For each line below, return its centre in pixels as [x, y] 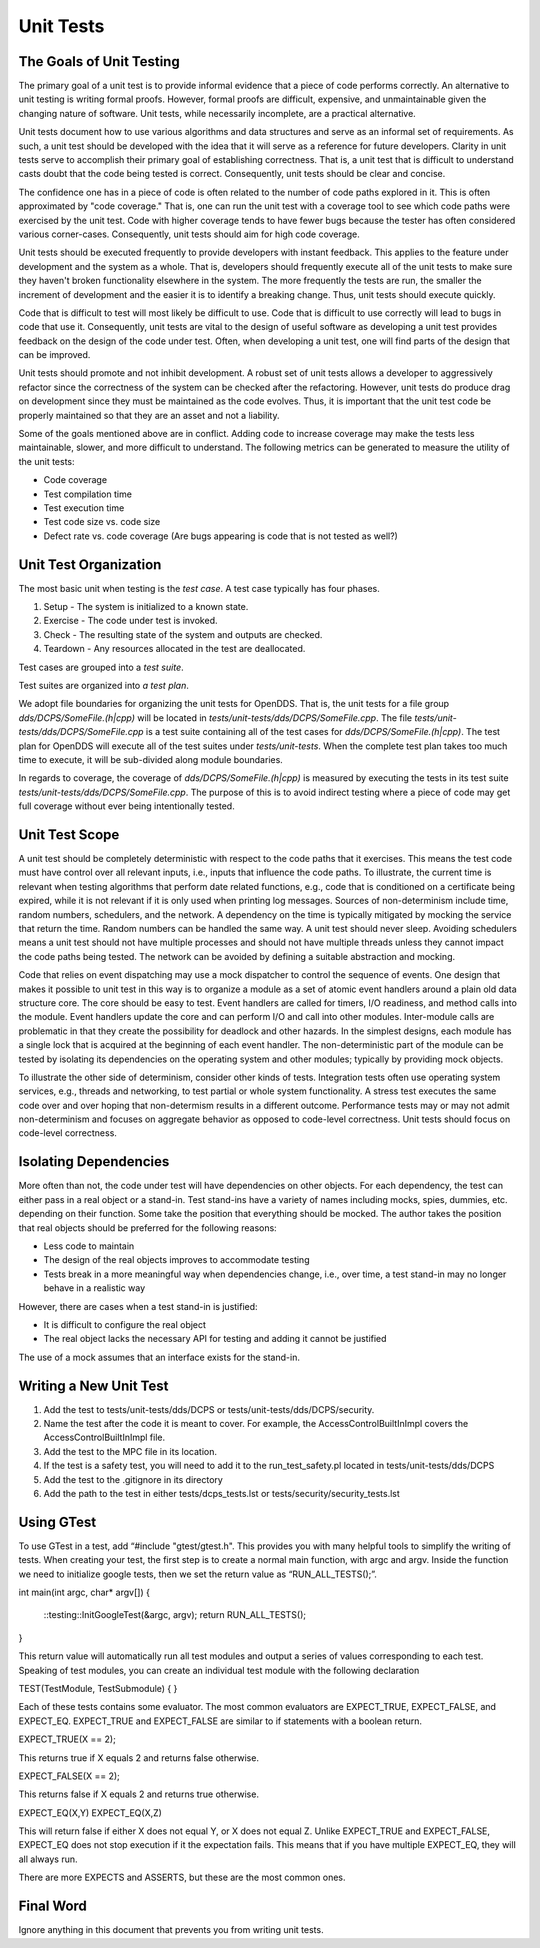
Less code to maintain [89, 1246]
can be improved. [54, 355]
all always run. [48, 1859]
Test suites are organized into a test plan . [104, 686]
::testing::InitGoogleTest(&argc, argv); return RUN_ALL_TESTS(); [175, 1615]
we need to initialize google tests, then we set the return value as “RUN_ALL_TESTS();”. [197, 1574]
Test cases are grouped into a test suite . [101, 667]
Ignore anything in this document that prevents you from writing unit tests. [171, 1930]
